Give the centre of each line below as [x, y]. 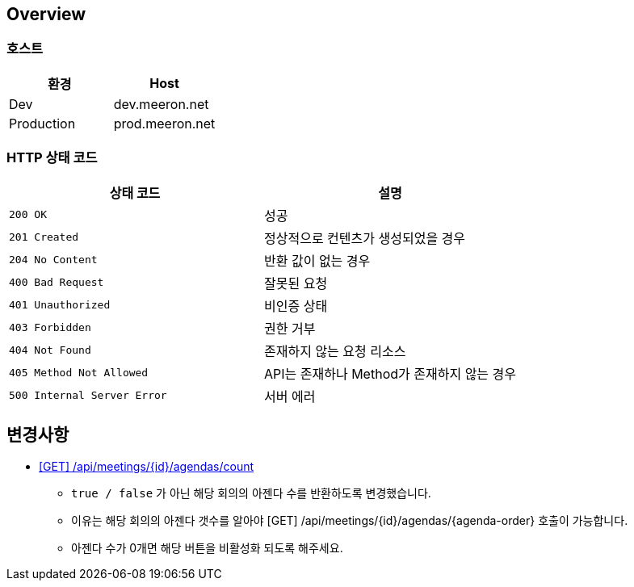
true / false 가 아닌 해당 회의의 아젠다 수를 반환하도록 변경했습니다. [251, 493]
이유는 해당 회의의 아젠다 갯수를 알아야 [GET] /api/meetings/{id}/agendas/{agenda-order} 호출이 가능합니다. [350, 521]
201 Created [44, 237]
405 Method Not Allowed [79, 373]
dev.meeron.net [161, 104]
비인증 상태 [296, 306]
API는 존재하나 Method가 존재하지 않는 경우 [390, 373]
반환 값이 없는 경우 [317, 260]
